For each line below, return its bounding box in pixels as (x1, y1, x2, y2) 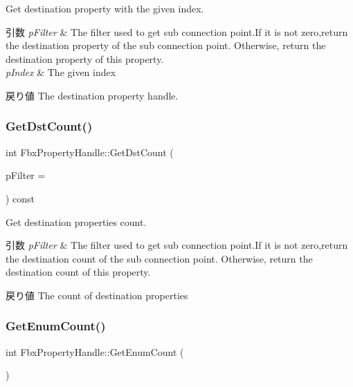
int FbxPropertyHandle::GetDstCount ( (6, 144, 174, 159)
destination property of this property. (6, 51, 164, 66)
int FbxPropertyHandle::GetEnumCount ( (6, 344, 184, 359)
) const (6, 191, 35, 205)
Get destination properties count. (6, 214, 147, 229)
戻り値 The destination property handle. (6, 88, 179, 102)
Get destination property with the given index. (6, 1, 204, 15)
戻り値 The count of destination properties (6, 287, 188, 302)
